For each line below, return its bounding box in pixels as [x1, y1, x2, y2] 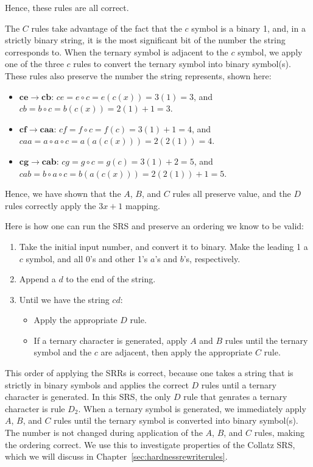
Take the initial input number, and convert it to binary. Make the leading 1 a [19, 240, 308, 252]
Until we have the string [19, 293, 110, 305]
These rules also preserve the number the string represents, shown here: [5, 69, 272, 82]
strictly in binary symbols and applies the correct [5, 378, 189, 391]
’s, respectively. [183, 252, 241, 265]
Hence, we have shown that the [5, 187, 121, 200]
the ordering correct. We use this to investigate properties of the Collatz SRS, [5, 438, 295, 451]
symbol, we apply [237, 45, 303, 58]
